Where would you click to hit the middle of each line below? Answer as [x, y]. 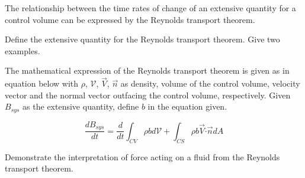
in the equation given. [187, 106]
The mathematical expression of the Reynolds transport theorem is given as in [147, 70]
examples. [23, 50]
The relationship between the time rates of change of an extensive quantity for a [150, 8]
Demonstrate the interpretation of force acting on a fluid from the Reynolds [142, 156]
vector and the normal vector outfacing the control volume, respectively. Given [148, 95]
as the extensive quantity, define [81, 106]
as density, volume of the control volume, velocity [210, 83]
